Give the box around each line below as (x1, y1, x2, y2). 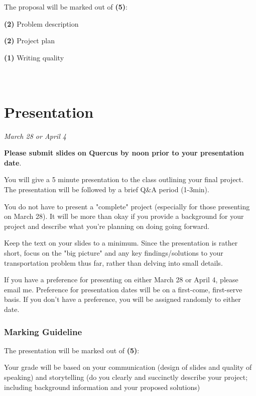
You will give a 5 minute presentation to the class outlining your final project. (4, 174, 244, 185)
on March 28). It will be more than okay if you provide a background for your (4, 211, 244, 221)
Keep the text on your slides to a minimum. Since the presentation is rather (4, 237, 238, 248)
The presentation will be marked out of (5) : (4, 345, 140, 355)
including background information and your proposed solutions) (4, 381, 200, 392)
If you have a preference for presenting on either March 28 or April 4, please (4, 274, 238, 285)
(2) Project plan (4, 35, 55, 46)
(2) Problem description (4, 18, 79, 29)
